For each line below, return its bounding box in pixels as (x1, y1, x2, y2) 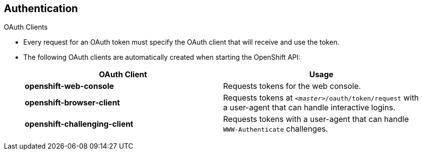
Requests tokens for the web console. (223, 81, 361, 91)
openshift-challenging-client (25, 119, 133, 129)
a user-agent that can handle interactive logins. (223, 103, 395, 113)
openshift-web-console (25, 81, 114, 91)
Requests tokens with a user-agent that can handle (223, 114, 409, 124)
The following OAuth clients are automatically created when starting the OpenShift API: (23, 53, 301, 62)
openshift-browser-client (25, 98, 120, 108)
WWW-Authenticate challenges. (223, 124, 328, 134)
